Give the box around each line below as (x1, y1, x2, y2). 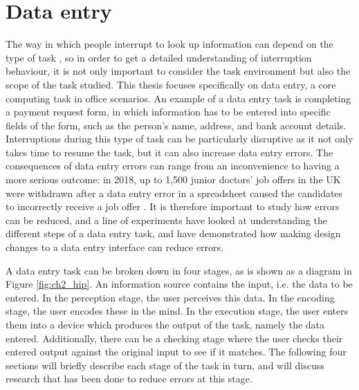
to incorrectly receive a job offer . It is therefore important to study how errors (6, 199, 340, 214)
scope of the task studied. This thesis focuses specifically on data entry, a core (6, 77, 336, 91)
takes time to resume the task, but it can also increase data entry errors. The (6, 145, 333, 159)
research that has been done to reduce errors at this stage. (6, 371, 252, 386)
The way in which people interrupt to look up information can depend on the (6, 37, 333, 51)
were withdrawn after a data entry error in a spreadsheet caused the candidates (6, 185, 343, 200)
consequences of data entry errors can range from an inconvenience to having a (6, 158, 340, 173)
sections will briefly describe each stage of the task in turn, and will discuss (6, 357, 324, 372)
